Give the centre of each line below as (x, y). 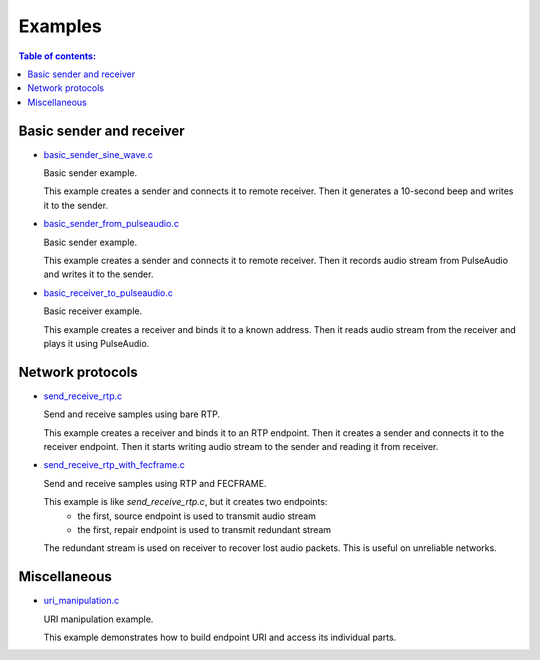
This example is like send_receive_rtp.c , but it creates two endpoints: (185, 502)
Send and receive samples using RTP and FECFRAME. (155, 483)
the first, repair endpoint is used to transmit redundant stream (204, 529)
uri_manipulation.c (81, 601)
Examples (60, 26)
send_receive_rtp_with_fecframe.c (114, 465)
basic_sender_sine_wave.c (98, 154)
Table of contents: (57, 56)
